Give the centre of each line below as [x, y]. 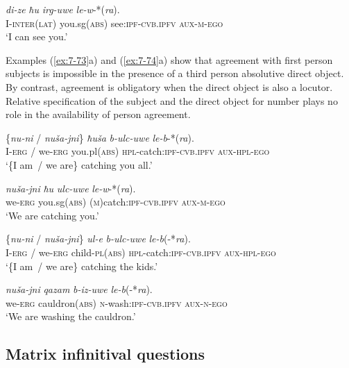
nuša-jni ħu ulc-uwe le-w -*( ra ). [71, 188]
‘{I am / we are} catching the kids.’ [82, 266]
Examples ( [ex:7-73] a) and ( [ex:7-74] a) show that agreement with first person [169, 59]
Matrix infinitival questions [105, 354]
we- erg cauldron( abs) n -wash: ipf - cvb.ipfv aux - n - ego [117, 302]
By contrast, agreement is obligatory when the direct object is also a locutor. [169, 86]
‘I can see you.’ [37, 36]
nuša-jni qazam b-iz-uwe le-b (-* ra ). [79, 289]
